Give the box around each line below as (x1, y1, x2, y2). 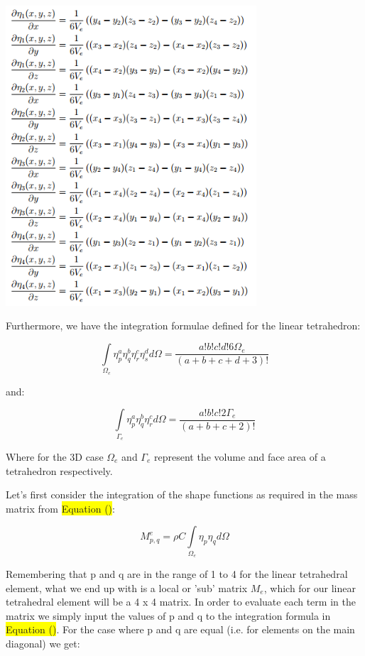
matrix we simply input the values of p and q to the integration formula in (6, 608, 331, 623)
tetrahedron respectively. (6, 463, 113, 478)
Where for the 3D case (6, 449, 104, 464)
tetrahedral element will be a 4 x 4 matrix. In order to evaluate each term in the (6, 594, 356, 609)
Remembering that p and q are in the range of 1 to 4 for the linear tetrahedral (6, 567, 348, 581)
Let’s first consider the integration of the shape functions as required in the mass (6, 487, 358, 502)
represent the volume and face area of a (154, 449, 326, 464)
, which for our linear (263, 580, 356, 595)
